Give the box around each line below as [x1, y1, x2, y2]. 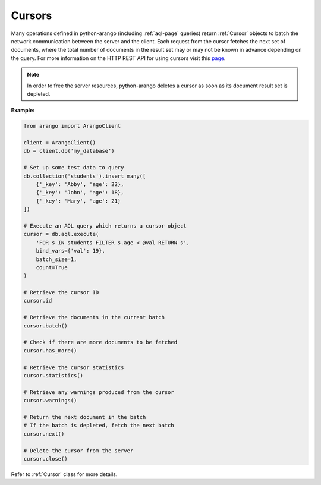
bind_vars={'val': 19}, [36, 247, 105, 254]
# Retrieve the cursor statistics [23, 364, 124, 371]
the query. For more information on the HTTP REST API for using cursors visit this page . [11, 54, 226, 62]
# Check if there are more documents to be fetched [23, 339, 178, 346]
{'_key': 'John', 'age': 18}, [36, 189, 124, 196]
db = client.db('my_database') [23, 147, 115, 155]
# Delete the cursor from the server [23, 447, 134, 454]
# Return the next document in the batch [23, 414, 146, 420]
